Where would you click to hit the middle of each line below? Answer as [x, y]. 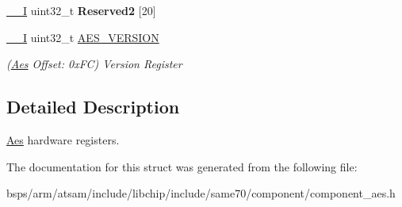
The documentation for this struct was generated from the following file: [182, 166]
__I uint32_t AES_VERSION [83, 37]
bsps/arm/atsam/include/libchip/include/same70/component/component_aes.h [201, 193]
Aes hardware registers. [63, 139]
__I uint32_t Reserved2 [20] [81, 10]
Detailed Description [93, 107]
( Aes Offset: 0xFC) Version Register [94, 64]
